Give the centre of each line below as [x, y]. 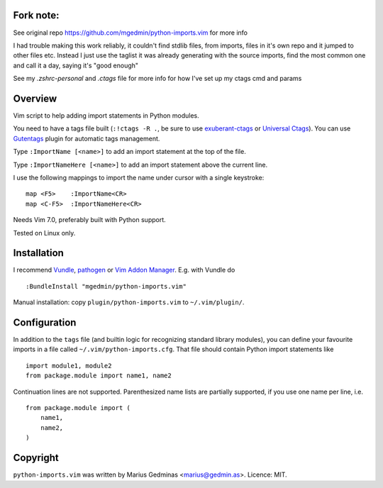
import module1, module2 [69, 366]
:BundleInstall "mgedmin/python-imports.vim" [106, 286]
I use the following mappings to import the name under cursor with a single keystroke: [139, 177]
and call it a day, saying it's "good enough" [76, 65]
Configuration [45, 322]
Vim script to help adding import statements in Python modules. [106, 115]
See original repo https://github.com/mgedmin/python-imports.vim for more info [131, 33]
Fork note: [36, 15]
